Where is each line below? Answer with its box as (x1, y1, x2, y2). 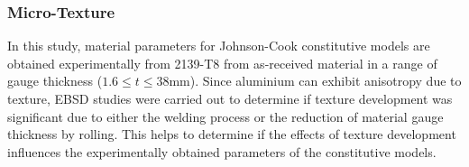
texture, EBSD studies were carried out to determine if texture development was (7, 89, 453, 107)
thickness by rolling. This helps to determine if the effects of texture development (7, 125, 456, 144)
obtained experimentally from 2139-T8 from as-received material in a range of (7, 53, 437, 72)
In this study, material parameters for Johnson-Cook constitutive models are (7, 36, 430, 55)
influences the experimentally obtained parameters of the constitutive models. (7, 142, 437, 161)
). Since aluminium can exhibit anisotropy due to (189, 71, 462, 90)
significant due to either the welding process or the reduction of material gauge (7, 107, 444, 125)
